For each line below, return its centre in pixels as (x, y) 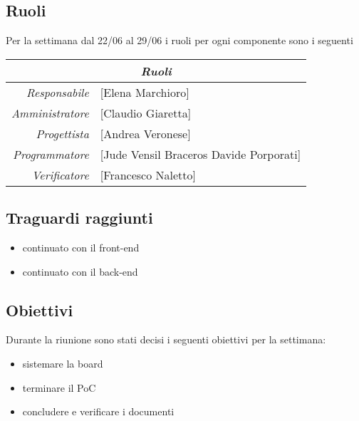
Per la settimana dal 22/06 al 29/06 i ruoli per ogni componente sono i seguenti (179, 40)
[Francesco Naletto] (148, 175)
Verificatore (60, 175)
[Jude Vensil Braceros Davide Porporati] (201, 154)
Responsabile (58, 92)
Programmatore (51, 154)
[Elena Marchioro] (145, 92)
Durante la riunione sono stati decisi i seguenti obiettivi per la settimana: (166, 339)
